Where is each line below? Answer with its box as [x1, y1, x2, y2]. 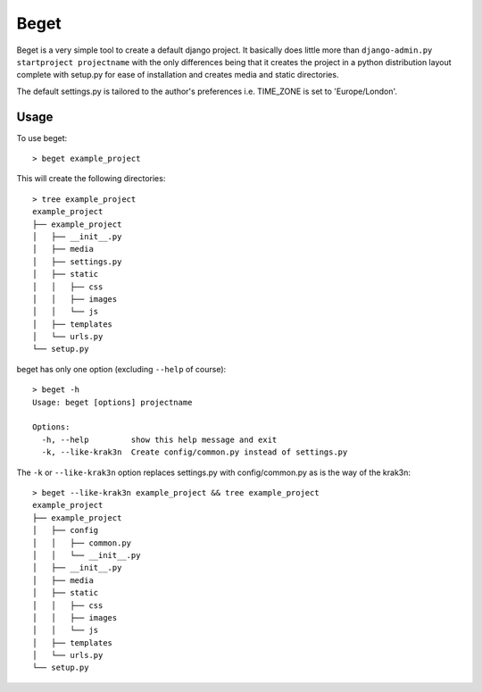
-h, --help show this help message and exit [41, 434, 278, 445]
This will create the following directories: [16, 173, 166, 184]
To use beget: [16, 132, 68, 143]
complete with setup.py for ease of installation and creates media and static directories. [16, 70, 339, 80]
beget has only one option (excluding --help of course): [16, 363, 227, 374]
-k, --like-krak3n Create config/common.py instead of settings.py [41, 447, 348, 457]
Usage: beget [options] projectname [32, 397, 193, 407]
